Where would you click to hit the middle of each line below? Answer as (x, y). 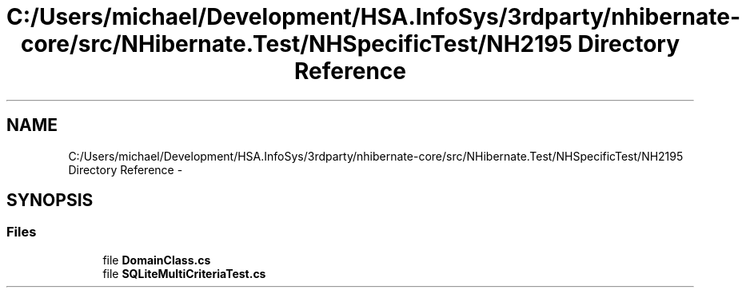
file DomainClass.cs (157, 260)
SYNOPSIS (50, 201)
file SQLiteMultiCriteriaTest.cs (184, 273)
